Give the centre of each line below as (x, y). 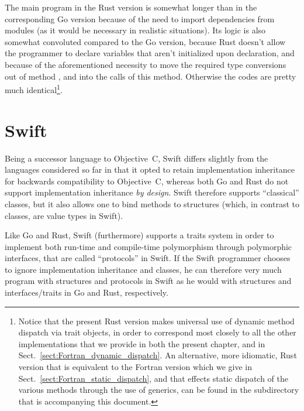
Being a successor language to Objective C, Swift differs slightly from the (137, 158)
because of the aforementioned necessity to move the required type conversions (146, 64)
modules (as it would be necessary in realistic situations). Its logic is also (135, 30)
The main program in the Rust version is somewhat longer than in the (131, 7)
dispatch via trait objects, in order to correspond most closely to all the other (157, 332)
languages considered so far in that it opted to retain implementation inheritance (150, 169)
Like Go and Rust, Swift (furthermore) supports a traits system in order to (139, 235)
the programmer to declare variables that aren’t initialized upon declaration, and (150, 53)
